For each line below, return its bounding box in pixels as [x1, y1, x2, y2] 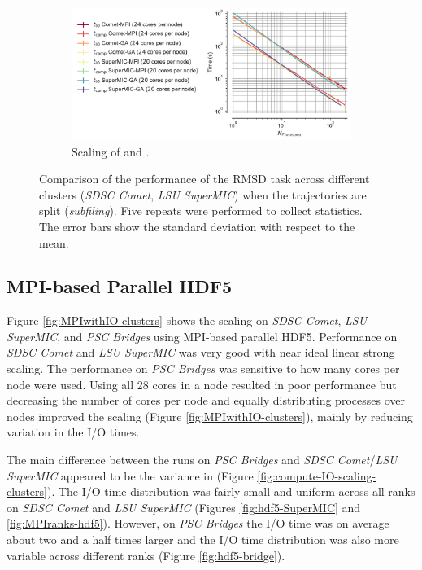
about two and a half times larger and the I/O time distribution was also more [7, 531, 399, 548]
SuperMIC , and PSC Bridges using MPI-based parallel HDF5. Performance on [7, 327, 398, 344]
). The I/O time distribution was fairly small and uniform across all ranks [46, 483, 415, 500]
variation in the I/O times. [7, 423, 140, 441]
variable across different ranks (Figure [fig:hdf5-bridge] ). [7, 546, 285, 563]
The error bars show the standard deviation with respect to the [39, 217, 355, 235]
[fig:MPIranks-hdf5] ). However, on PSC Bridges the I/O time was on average [7, 515, 389, 532]
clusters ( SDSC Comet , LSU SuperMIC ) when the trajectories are [39, 186, 367, 203]
